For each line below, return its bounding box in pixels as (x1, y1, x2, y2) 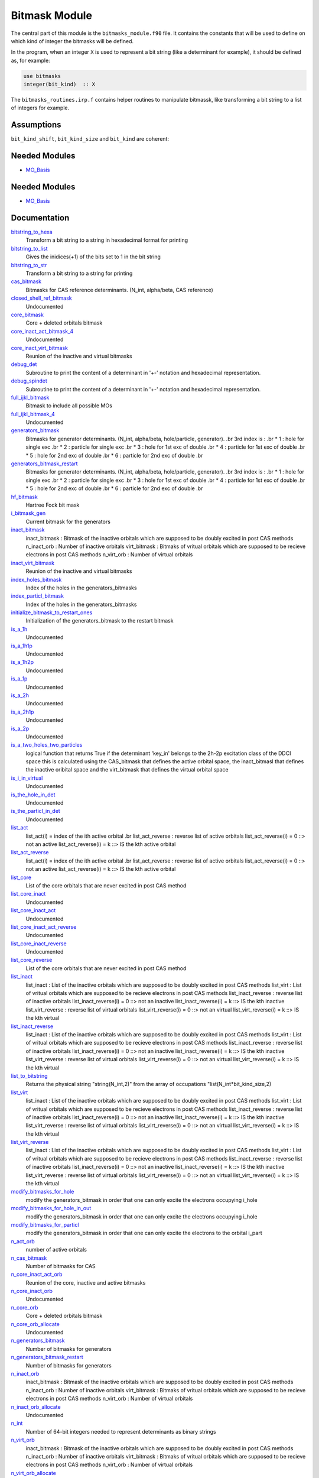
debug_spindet (11, 377, 47, 384)
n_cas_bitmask (11, 1254, 47, 1262)
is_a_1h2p (11, 659, 34, 666)
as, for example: (11, 57, 50, 64)
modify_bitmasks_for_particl (11, 1221, 79, 1228)
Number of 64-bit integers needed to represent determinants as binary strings (25, 1428, 216, 1435)
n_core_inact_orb (11, 1288, 53, 1295)
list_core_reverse (11, 957, 53, 964)
